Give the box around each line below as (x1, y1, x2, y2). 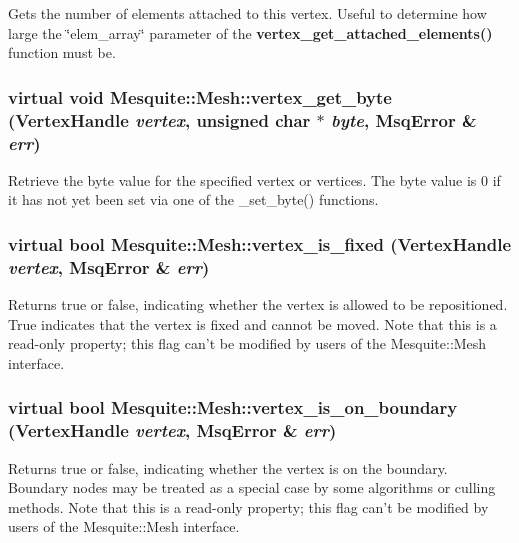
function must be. (8, 42, 116, 63)
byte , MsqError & (331, 107, 477, 132)
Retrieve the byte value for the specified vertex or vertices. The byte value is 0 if (8, 169, 501, 190)
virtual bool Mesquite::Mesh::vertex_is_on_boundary (8, 395, 458, 420)
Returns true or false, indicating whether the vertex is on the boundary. (8, 457, 448, 478)
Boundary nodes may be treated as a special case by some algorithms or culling (8, 477, 496, 498)
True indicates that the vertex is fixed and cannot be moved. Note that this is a (8, 313, 497, 334)
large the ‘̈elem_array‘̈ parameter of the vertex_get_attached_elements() (8, 22, 493, 43)
